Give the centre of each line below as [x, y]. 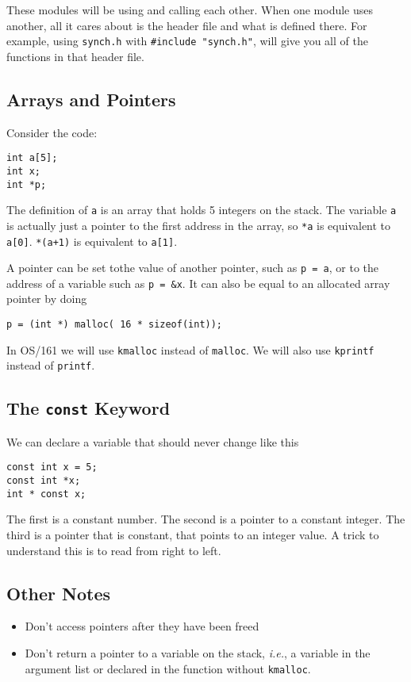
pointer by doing [47, 299]
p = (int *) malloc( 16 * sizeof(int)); [115, 325]
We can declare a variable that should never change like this [153, 441]
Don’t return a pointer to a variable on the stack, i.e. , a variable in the [198, 652]
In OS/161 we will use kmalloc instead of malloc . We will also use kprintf [190, 349]
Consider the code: [52, 132]
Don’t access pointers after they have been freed [142, 626]
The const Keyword [88, 408]
